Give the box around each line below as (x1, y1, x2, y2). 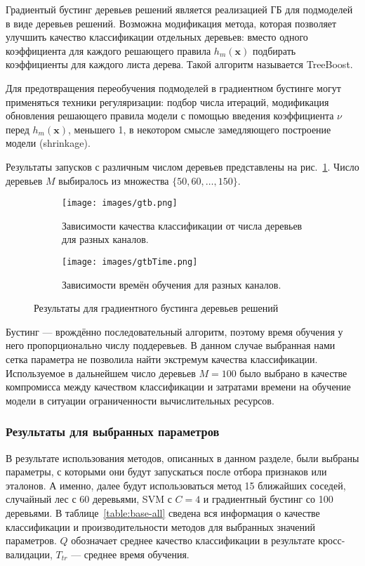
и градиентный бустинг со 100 (203, 492, 333, 506)
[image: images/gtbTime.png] (62, 256, 198, 267)
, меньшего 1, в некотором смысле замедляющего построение (67, 121, 331, 136)
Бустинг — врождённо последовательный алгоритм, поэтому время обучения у (6, 324, 343, 338)
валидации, (6, 546, 53, 561)
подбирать (252, 43, 296, 58)
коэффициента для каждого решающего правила (6, 43, 211, 58)
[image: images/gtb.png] (62, 198, 178, 209)
